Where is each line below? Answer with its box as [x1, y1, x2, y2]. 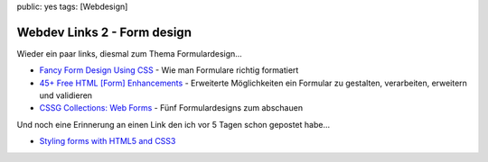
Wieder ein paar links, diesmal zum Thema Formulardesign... [16, 48, 243, 58]
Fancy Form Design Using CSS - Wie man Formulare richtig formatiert [39, 65, 299, 76]
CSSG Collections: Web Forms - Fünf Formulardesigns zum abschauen [39, 103, 303, 113]
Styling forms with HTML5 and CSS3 [39, 136, 176, 147]
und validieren [39, 90, 93, 101]
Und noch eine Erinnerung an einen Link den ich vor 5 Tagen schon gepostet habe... [16, 119, 331, 130]
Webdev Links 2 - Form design [16, 24, 192, 40]
